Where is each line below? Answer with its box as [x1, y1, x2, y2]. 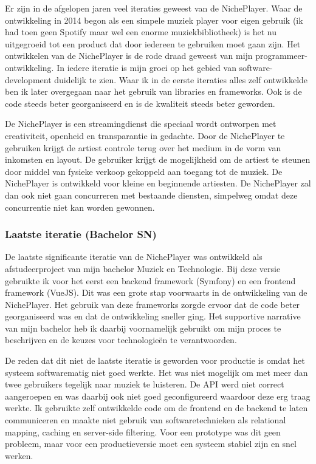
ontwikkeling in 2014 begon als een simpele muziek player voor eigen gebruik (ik [5, 13, 303, 26]
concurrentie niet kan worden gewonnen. [5, 200, 155, 213]
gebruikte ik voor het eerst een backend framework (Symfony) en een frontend [5, 274, 296, 287]
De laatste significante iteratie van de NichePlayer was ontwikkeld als [5, 250, 263, 263]
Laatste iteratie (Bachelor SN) [5, 227, 157, 242]
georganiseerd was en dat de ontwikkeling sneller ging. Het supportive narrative [5, 310, 301, 322]
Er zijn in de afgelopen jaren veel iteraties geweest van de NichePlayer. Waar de [5, 2, 303, 14]
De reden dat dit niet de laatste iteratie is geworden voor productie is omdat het [5, 354, 305, 367]
